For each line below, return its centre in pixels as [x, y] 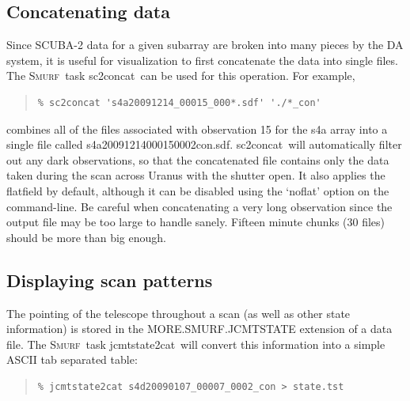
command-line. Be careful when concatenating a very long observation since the [199, 206]
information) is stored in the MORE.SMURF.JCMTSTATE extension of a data [199, 329]
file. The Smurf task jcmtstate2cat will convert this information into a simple [196, 344]
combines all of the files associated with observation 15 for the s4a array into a [197, 129]
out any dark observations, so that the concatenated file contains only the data [198, 159]
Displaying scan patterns [110, 280]
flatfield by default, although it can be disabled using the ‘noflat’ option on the [198, 190]
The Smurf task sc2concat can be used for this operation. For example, [181, 76]
